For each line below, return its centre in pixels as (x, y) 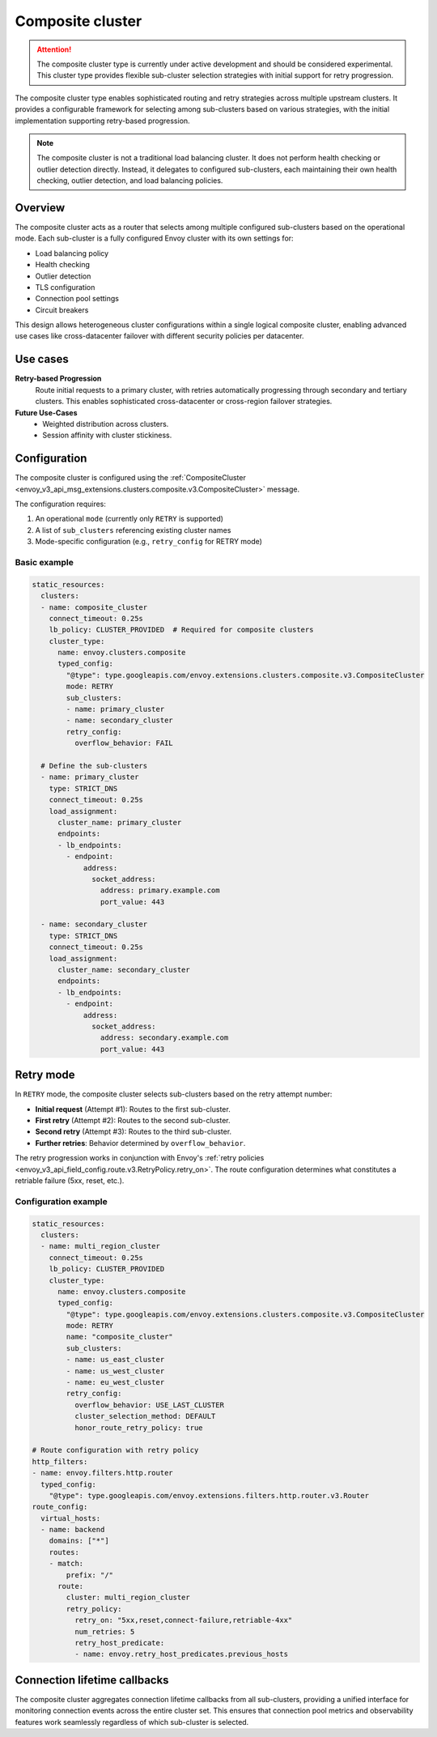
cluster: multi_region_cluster (128, 1598)
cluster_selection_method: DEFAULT (145, 1416)
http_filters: (60, 1461)
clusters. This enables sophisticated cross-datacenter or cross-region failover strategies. (184, 402)
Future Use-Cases (46, 412)
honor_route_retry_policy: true (138, 1428)
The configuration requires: (61, 504)
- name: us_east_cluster (115, 1360)
